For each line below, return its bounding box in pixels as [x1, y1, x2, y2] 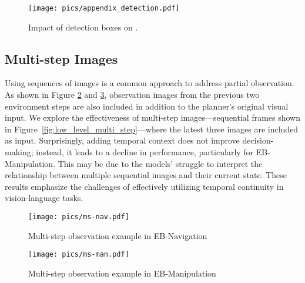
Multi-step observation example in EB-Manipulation [28, 267, 216, 279]
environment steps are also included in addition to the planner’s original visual [5, 100, 289, 112]
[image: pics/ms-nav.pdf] [28, 212, 129, 221]
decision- [242, 134, 274, 146]
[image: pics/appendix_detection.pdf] [28, 4, 180, 12]
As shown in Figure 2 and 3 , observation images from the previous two [5, 88, 260, 101]
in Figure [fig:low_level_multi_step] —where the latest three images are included [5, 122, 299, 135]
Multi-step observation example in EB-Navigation [28, 229, 207, 241]
